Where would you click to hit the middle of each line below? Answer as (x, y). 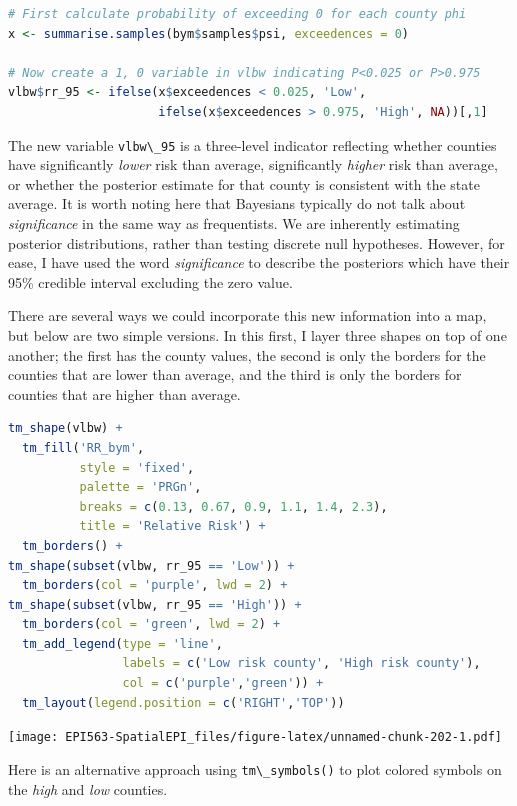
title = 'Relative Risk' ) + (172, 526)
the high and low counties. (88, 788)
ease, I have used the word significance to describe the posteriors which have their (259, 262)
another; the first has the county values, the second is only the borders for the (247, 354)
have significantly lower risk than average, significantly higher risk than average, (253, 164)
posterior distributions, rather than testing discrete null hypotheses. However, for (256, 242)
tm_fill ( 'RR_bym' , (83, 447)
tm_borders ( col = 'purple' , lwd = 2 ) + (155, 585)
